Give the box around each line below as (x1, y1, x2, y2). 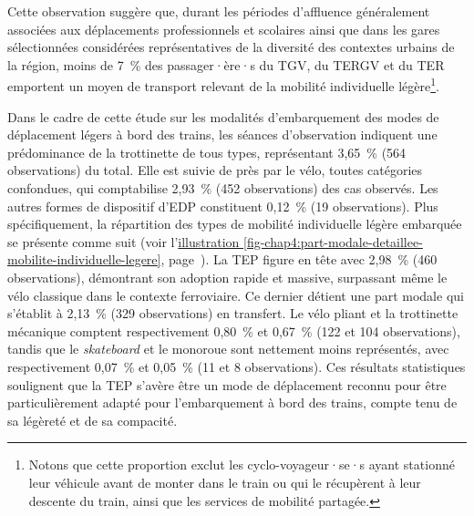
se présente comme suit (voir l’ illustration (7, 232, 240, 251)
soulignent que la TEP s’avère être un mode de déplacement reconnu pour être (7, 375, 447, 394)
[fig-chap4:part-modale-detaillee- (243, 232, 423, 251)
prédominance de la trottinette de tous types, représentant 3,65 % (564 (7, 142, 407, 161)
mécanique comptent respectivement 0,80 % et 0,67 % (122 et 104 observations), (7, 321, 460, 340)
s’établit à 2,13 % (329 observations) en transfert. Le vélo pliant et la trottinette (7, 304, 459, 323)
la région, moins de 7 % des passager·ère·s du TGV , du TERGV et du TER (7, 55, 445, 74)
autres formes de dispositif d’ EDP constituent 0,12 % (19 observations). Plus (7, 196, 438, 215)
